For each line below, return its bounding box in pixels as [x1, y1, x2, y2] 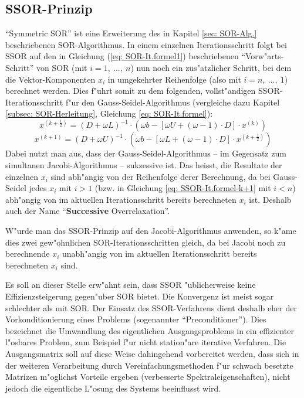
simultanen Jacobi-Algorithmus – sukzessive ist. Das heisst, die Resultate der [5, 159, 282, 171]
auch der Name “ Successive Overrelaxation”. [5, 205, 170, 217]
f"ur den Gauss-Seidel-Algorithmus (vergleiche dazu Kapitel [65, 96, 280, 108]
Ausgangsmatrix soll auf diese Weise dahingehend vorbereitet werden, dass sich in [5, 347, 299, 359]
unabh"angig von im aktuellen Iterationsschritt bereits [62, 247, 257, 260]
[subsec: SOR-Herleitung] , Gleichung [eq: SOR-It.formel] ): [5, 107, 213, 120]
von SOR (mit [36, 61, 87, 73]
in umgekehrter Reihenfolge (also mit [107, 73, 241, 85]
